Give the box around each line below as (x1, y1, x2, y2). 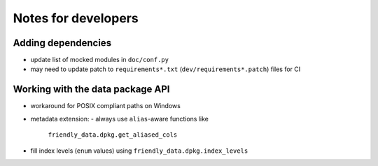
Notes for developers (13, 10, 139, 26)
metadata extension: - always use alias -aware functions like (30, 114, 209, 123)
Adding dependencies (13, 37, 112, 49)
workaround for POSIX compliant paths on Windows (30, 102, 181, 110)
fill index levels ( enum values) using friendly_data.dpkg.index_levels (30, 146, 248, 155)
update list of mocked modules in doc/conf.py (30, 56, 169, 64)
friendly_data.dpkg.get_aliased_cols (48, 131, 178, 139)
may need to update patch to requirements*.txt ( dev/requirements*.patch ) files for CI (30, 65, 301, 73)
